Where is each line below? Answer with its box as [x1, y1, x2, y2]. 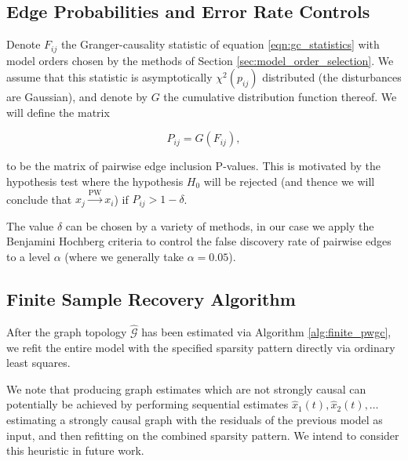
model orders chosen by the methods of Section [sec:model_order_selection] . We [6, 52, 394, 68]
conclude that [6, 191, 72, 207]
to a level [6, 249, 50, 265]
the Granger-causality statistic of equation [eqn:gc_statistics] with [60, 36, 380, 53]
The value [6, 217, 54, 234]
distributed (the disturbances [262, 69, 402, 85]
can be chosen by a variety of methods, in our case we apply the [65, 217, 374, 234]
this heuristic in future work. [6, 442, 144, 459]
